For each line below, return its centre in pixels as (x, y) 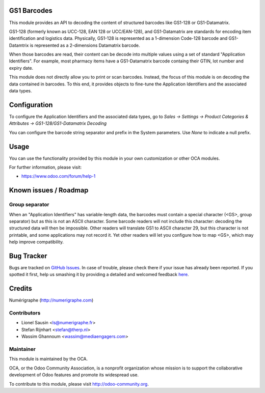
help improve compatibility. (36, 242)
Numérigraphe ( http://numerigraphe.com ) (51, 300)
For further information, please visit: (45, 168)
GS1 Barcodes (31, 11)
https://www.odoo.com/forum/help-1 (58, 176)
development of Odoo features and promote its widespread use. (74, 375)
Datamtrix (19, 45)
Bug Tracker (28, 256)
